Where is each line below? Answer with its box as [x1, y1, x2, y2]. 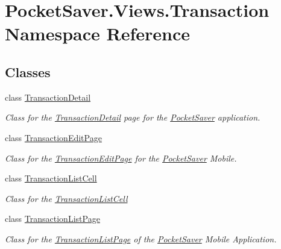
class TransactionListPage [5, 212, 100, 225]
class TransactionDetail [5, 90, 91, 103]
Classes [5, 62, 51, 81]
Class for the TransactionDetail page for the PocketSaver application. [5, 111, 260, 124]
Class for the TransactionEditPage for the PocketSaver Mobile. [5, 151, 237, 164]
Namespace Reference [5, 21, 190, 46]
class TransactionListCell [5, 172, 97, 184]
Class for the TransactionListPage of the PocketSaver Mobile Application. [5, 232, 277, 245]
